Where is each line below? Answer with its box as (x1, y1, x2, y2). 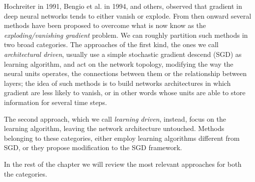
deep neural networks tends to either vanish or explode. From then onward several (4, 10, 252, 21)
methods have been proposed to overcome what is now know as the (4, 20, 206, 30)
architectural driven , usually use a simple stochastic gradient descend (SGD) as (4, 49, 242, 59)
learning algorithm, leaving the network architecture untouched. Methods (4, 123, 225, 133)
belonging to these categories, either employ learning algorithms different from (4, 132, 240, 143)
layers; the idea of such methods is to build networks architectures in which (4, 78, 231, 88)
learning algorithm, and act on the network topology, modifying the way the (4, 58, 233, 69)
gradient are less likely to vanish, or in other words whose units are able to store (4, 87, 246, 98)
